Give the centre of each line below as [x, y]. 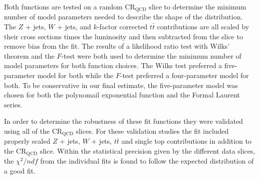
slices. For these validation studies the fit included [152, 131]
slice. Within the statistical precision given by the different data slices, [148, 151]
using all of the [27, 131]
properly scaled [27, 141]
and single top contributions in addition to [186, 141]
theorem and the [29, 55]
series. [13, 104]
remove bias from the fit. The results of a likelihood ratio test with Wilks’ [117, 46]
